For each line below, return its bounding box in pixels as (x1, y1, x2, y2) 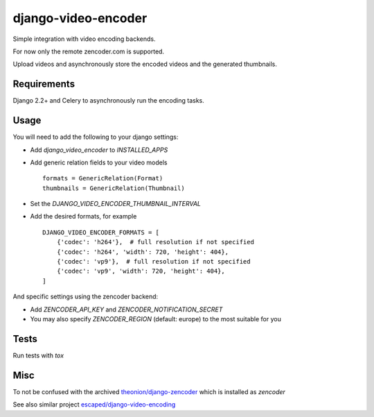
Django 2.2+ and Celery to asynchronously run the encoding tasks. (12, 96, 204, 105)
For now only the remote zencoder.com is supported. (12, 47, 165, 56)
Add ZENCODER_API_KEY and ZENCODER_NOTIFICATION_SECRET (30, 305, 223, 314)
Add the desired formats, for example (30, 212, 137, 221)
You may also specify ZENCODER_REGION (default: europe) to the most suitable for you (30, 315, 282, 323)
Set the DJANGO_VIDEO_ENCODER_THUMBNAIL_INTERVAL (30, 200, 201, 208)
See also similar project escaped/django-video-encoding (12, 400, 176, 409)
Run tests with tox (12, 351, 64, 359)
